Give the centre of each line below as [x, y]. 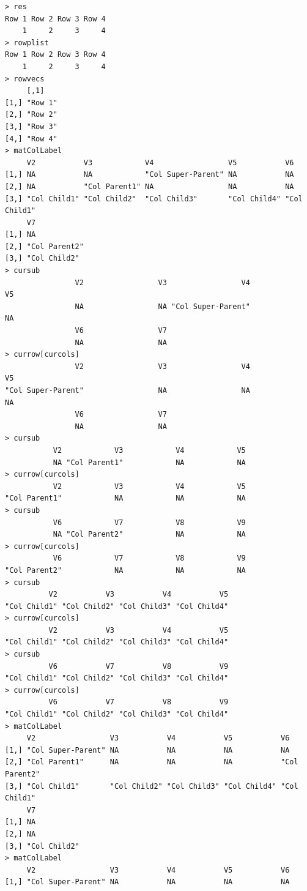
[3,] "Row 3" [31, 126]
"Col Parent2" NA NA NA [125, 570]
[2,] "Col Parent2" [44, 246]
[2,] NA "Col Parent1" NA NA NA [150, 186]
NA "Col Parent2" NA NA [149, 535]
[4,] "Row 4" [31, 139]
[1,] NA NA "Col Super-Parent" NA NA [150, 175]
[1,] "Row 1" [31, 103]
